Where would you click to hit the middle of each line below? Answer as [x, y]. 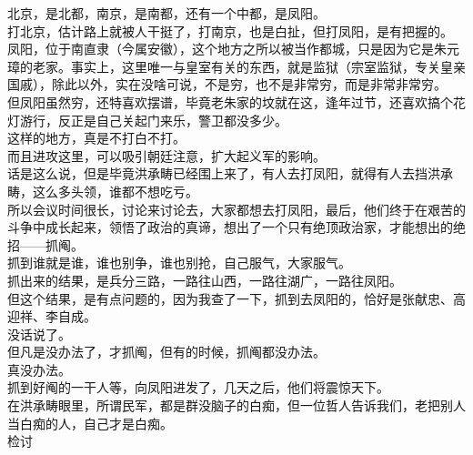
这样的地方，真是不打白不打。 [96, 138]
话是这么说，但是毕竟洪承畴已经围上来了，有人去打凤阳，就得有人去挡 [217, 173]
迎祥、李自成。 [52, 316]
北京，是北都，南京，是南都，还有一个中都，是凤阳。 [166, 13]
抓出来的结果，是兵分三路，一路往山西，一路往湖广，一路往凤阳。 [205, 280]
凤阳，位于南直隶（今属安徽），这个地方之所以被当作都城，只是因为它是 [221, 49]
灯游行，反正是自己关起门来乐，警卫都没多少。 [147, 120]
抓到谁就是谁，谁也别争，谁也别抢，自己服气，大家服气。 [179, 263]
